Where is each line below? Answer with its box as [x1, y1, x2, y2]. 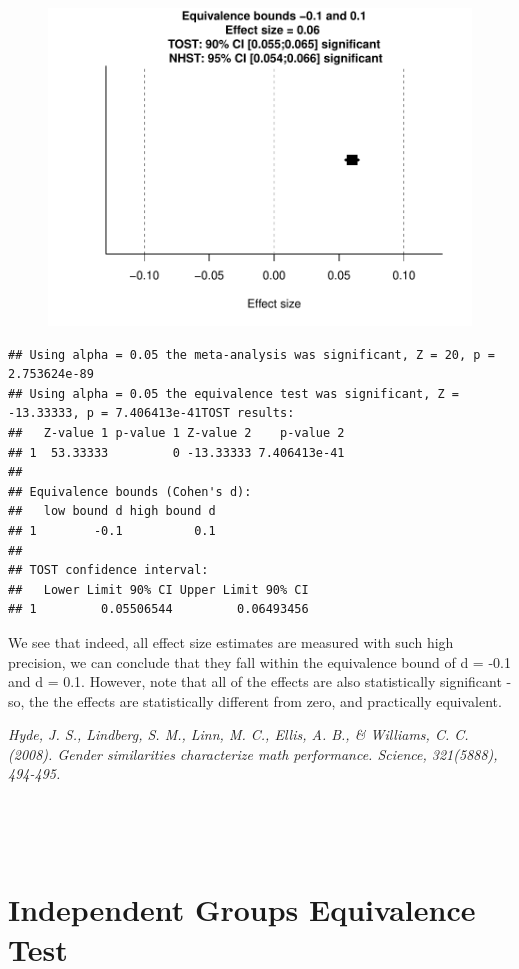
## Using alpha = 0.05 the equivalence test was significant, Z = [8, 386, 460, 401]
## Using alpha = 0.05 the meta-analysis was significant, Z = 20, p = [8, 347, 495, 362]
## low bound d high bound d [8, 504, 216, 519]
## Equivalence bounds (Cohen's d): [8, 484, 252, 499]
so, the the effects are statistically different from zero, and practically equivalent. [8, 690, 502, 711]
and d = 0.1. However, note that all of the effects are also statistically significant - [8, 671, 512, 692]
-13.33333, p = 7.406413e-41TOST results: [8, 406, 295, 421]
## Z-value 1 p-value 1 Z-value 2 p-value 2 [8, 425, 345, 440]
